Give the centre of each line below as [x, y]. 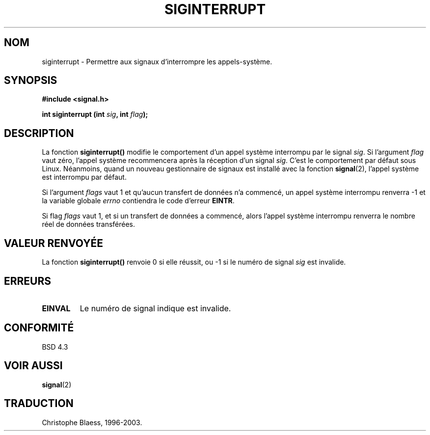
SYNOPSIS [31, 81]
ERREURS [28, 281]
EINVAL [56, 308]
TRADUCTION [39, 404]
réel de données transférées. [89, 224]
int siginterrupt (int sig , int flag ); [95, 114]
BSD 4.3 [55, 347]
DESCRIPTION [39, 133]
